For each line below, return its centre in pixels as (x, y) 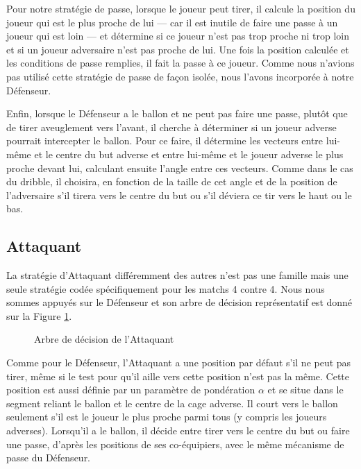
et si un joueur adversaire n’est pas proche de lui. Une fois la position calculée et (178, 49)
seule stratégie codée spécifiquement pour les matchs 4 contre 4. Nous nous (166, 288)
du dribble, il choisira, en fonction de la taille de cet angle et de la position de (172, 181)
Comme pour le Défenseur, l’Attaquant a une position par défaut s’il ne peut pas (179, 363)
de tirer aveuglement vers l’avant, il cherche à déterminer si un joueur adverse (171, 127)
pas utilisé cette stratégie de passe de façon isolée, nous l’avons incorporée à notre (180, 76)
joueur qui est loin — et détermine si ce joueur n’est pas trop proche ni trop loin (178, 36)
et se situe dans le (305, 390)
